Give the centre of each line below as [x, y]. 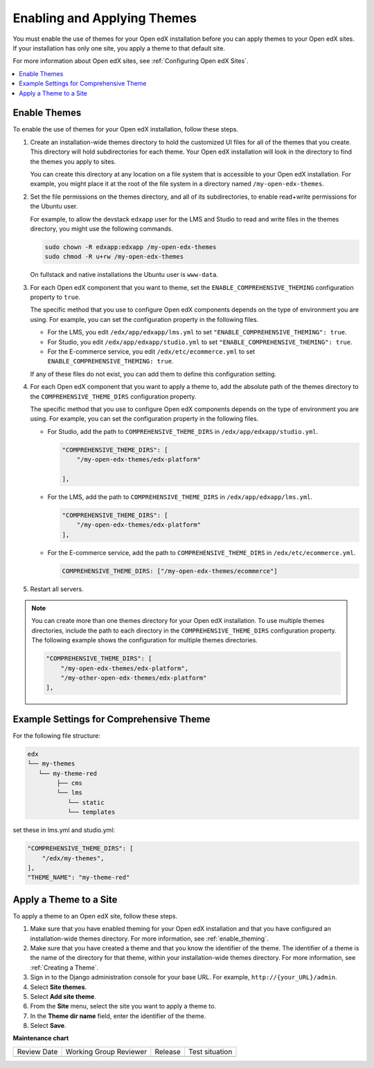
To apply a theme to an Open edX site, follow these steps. [95, 916]
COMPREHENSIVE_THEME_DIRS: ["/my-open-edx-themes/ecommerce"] [170, 571]
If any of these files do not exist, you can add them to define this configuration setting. [153, 374]
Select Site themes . [59, 987]
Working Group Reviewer [106, 1051]
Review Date [37, 1051]
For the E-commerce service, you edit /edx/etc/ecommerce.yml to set [151, 352]
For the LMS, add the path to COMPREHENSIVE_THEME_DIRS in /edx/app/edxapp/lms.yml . [180, 497]
